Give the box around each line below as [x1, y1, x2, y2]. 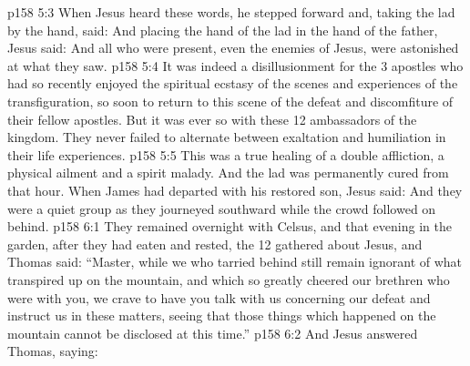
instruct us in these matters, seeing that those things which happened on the [7, 306, 436, 325]
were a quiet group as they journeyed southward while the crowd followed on [7, 198, 436, 218]
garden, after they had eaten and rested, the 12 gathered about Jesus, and [7, 234, 423, 253]
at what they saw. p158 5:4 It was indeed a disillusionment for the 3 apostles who [7, 56, 464, 75]
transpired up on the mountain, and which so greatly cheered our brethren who [7, 269, 450, 289]
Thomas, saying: [7, 341, 98, 361]
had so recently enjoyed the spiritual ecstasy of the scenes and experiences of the [7, 74, 458, 93]
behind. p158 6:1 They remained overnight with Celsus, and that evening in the [7, 217, 452, 236]
